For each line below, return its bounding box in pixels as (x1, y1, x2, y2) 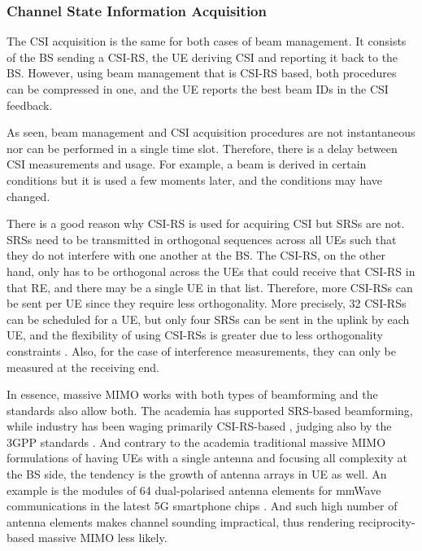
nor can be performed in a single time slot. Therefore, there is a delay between (7, 139, 398, 156)
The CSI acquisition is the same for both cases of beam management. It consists (7, 33, 407, 50)
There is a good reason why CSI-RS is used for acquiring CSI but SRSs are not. (7, 215, 405, 232)
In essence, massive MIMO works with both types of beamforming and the (7, 386, 378, 403)
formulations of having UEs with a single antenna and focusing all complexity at (7, 449, 407, 466)
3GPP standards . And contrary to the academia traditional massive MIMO (7, 433, 386, 450)
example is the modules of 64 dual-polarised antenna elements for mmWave (7, 481, 381, 498)
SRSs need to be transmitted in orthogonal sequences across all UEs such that (7, 230, 397, 247)
